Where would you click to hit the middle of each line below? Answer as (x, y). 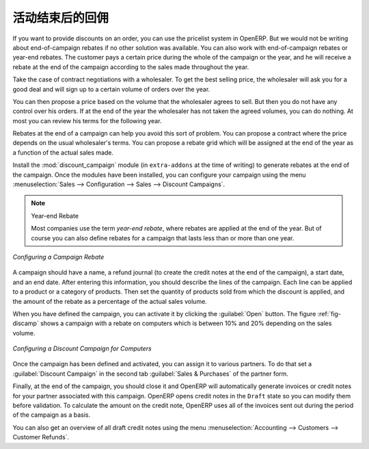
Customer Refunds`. (41, 437)
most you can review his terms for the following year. (87, 120)
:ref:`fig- (329, 313)
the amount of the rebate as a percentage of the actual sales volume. (110, 301)
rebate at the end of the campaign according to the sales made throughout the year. (131, 67)
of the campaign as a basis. (52, 415)
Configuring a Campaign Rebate (58, 257)
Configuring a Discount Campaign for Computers (82, 348)
